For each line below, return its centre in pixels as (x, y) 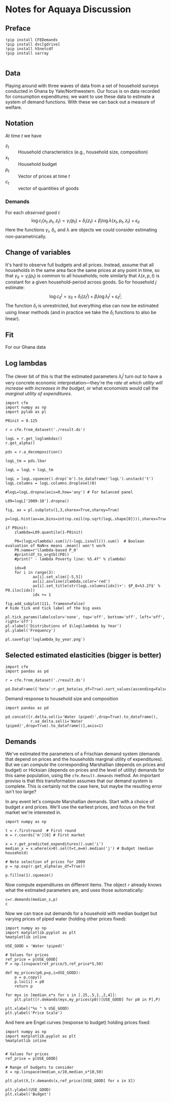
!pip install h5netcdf (29, 49)
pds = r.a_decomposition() (34, 452)
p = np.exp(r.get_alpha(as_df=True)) (45, 866)
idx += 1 (42, 595)
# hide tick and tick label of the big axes (53, 608)
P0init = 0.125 (21, 421)
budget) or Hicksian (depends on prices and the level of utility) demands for (85, 770)
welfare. (14, 107)
